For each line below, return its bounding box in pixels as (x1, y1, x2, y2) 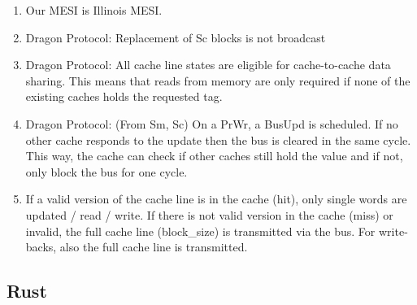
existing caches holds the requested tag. (25, 88, 223, 105)
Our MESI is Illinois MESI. (25, 2, 163, 18)
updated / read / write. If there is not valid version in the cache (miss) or (25, 206, 393, 223)
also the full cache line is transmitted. (59, 238, 248, 255)
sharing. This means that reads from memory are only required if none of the (25, 72, 410, 89)
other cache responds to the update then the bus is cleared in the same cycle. (25, 131, 411, 148)
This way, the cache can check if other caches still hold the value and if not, (25, 147, 403, 164)
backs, (25, 238, 57, 255)
